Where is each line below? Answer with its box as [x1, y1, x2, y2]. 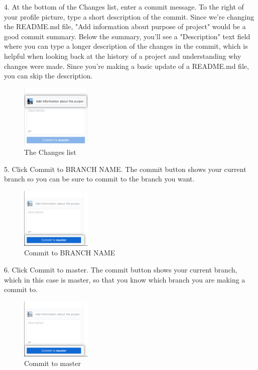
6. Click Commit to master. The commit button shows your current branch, [4, 264, 237, 274]
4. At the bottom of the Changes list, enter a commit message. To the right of [4, 2, 244, 12]
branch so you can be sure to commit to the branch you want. [4, 173, 195, 184]
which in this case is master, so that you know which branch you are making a [4, 274, 245, 285]
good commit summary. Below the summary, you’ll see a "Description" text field [4, 31, 250, 41]
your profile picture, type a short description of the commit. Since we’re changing [4, 11, 254, 22]
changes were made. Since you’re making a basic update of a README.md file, [4, 60, 249, 71]
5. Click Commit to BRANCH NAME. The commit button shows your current [4, 163, 246, 174]
